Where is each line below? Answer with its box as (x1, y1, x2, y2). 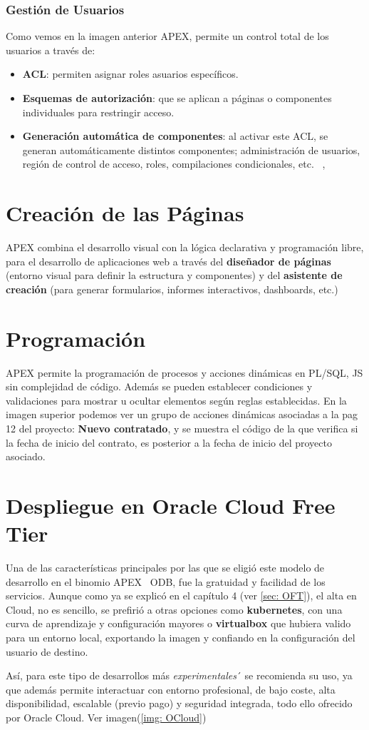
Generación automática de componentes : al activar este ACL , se (22, 128, 328, 143)
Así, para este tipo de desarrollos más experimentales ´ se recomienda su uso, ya (6, 668, 353, 683)
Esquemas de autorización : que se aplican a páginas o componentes (22, 91, 332, 105)
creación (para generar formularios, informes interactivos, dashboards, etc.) (6, 281, 338, 296)
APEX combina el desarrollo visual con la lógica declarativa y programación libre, (6, 240, 364, 255)
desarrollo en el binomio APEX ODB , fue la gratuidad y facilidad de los (6, 574, 326, 589)
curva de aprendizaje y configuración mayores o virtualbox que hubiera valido (6, 616, 351, 631)
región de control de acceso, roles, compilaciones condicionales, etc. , (22, 156, 326, 171)
